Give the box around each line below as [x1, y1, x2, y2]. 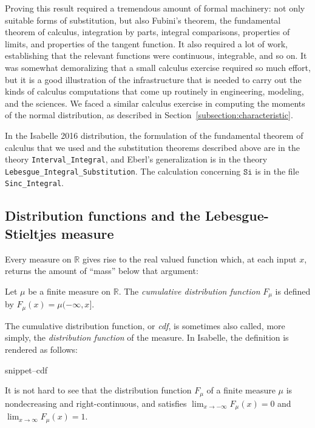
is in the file [255, 164, 299, 177]
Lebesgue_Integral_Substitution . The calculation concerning [5, 164, 241, 177]
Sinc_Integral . [5, 176, 64, 189]
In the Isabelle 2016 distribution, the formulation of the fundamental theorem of [5, 129, 303, 141]
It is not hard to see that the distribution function [5, 384, 192, 396]
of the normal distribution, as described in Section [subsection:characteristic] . [5, 109, 293, 121]
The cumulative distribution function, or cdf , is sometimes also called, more [5, 319, 285, 332]
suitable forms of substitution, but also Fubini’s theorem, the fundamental [5, 13, 281, 26]
